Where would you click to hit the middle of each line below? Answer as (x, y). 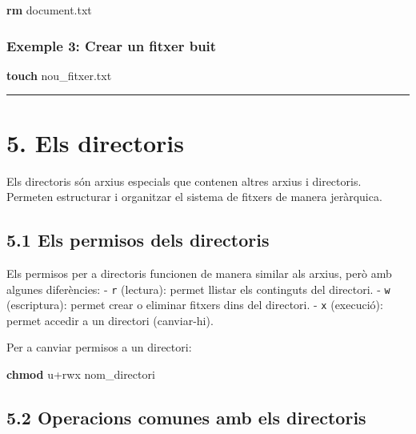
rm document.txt (49, 10)
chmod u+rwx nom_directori (81, 374)
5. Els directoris (95, 142)
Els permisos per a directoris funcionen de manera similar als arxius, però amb (199, 273)
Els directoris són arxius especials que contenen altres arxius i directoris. (184, 181)
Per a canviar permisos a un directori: (99, 347)
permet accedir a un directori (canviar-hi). (110, 320)
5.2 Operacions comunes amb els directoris (186, 417)
